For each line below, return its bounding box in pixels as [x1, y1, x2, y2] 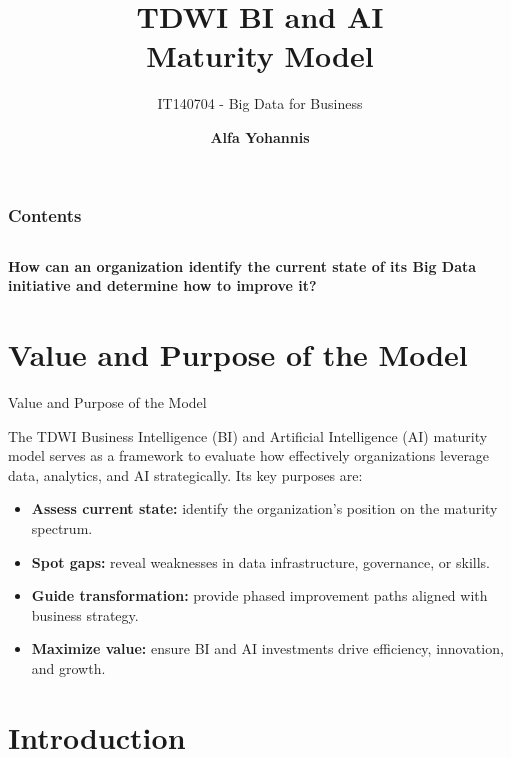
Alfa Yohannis [210, 126, 310, 147]
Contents [8, 202, 82, 227]
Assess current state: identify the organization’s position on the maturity [31, 498, 498, 519]
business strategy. [31, 604, 139, 625]
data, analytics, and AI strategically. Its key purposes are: [8, 464, 363, 485]
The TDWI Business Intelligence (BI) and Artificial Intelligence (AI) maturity [8, 425, 488, 446]
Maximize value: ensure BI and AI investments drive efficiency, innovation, [31, 638, 504, 659]
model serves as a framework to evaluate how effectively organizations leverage [8, 445, 490, 466]
